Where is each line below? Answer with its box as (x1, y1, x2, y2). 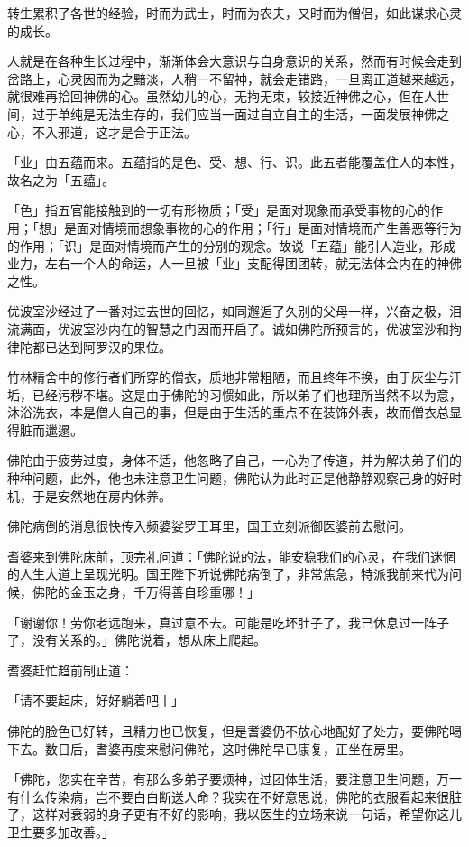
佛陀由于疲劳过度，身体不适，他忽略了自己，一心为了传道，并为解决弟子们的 (7, 451, 462, 470)
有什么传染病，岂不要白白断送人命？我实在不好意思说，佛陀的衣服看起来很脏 (7, 786, 462, 805)
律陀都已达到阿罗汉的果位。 (7, 337, 171, 356)
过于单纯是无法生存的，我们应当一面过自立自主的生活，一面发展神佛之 (32, 104, 449, 123)
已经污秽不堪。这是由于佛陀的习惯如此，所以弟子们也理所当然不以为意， (32, 385, 462, 404)
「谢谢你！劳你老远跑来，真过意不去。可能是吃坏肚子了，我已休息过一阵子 (7, 612, 449, 631)
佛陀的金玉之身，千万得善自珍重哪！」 (32, 582, 260, 601)
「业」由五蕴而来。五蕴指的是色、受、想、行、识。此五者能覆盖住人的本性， (7, 153, 462, 172)
